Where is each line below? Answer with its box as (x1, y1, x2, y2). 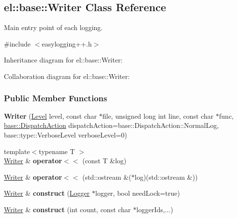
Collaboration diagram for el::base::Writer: (4, 71, 130, 81)
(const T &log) (82, 156, 127, 166)
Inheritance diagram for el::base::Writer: (4, 55, 123, 65)
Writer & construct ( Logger (4, 188, 90, 198)
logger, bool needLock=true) (95, 188, 180, 198)
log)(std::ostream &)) (134, 171, 198, 182)
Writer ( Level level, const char (4, 110, 97, 121)
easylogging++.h (42, 38, 92, 48)
